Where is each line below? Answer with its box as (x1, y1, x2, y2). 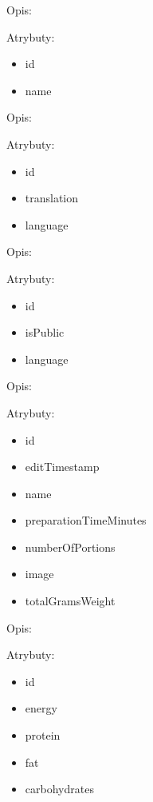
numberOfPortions (25, 538, 116, 555)
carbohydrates (25, 780, 94, 797)
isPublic (25, 324, 65, 341)
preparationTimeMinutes (25, 512, 147, 529)
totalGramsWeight (25, 593, 116, 609)
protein (25, 727, 61, 744)
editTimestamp (25, 458, 100, 475)
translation (25, 190, 79, 206)
